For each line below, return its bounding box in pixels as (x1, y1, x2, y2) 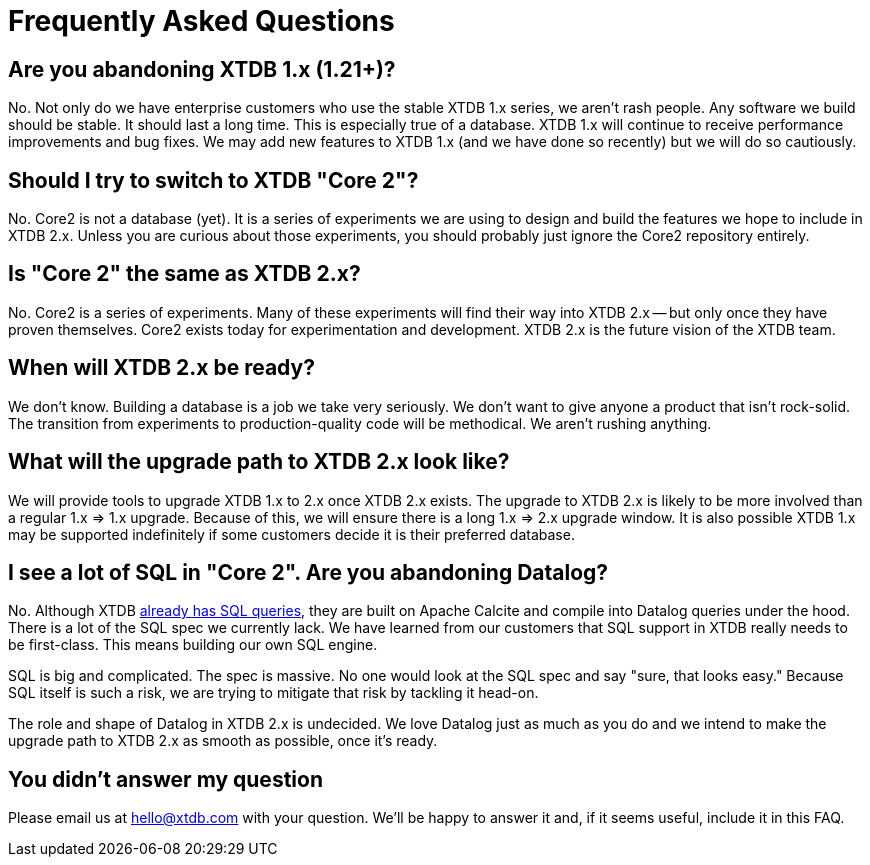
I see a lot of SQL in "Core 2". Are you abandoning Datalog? (8, 559, 609, 585)
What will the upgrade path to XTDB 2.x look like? (8, 449, 510, 475)
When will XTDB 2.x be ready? (8, 355, 315, 381)
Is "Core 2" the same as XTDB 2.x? (8, 261, 361, 287)
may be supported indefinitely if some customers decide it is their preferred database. (8, 525, 575, 543)
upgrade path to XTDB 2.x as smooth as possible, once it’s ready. (8, 732, 438, 750)
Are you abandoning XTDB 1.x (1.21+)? (8, 56, 396, 82)
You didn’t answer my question (8, 766, 323, 792)
